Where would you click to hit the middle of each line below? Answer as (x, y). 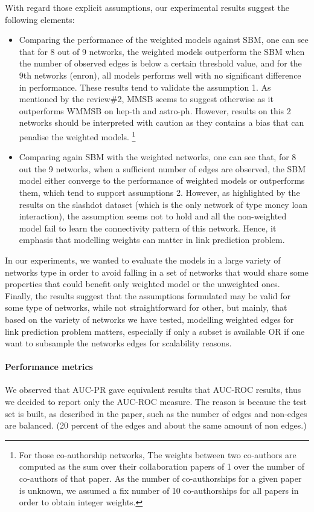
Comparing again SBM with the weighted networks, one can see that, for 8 (158, 157)
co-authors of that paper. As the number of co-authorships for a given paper (160, 478)
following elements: (40, 19)
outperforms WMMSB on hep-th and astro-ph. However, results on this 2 (155, 110)
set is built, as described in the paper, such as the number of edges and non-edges (156, 413)
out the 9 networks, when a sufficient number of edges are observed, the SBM (162, 168)
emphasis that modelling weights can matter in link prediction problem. (152, 240)
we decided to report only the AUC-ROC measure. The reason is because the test (156, 402)
